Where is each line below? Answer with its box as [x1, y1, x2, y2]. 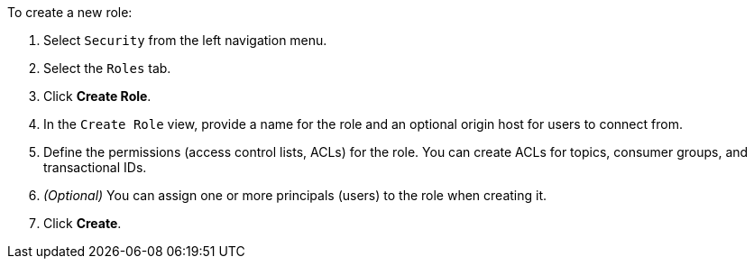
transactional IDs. [43, 160, 147, 175]
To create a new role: [7, 5, 133, 20]
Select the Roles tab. [43, 60, 171, 76]
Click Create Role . [43, 88, 152, 104]
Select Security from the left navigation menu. [43, 32, 327, 48]
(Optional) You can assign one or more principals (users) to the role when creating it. [43, 188, 547, 203]
